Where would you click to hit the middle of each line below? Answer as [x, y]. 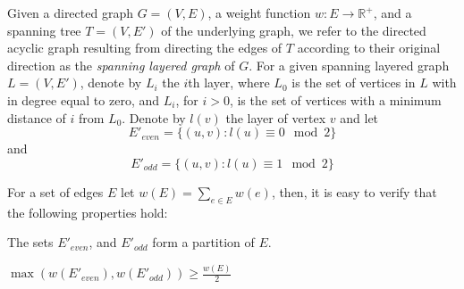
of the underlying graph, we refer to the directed [294, 30]
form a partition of [203, 242]
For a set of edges [55, 191]
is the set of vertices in [354, 83]
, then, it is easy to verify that [354, 191]
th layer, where [229, 83]
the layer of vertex [276, 117]
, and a [392, 12]
